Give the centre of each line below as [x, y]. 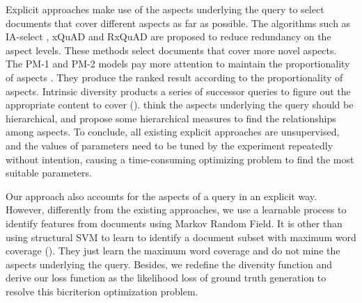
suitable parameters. [49, 173]
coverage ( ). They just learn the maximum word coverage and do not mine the [173, 251]
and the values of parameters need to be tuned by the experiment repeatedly [170, 145]
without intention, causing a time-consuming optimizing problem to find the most [180, 159]
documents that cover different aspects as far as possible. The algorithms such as [178, 23]
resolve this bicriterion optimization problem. [102, 291]
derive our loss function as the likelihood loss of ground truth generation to [166, 278]
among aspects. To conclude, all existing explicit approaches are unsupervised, [173, 132]
